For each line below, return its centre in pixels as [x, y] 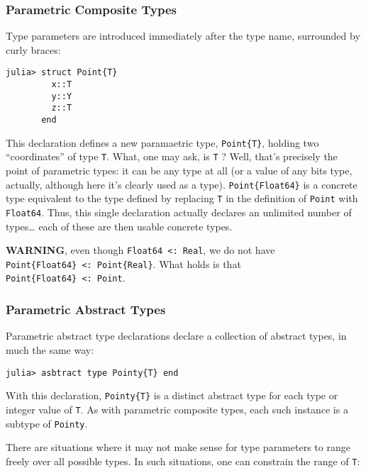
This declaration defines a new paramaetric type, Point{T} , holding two [162, 142]
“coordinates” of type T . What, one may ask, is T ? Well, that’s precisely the [172, 156]
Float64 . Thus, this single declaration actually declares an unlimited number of [179, 212]
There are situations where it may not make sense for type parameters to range [178, 447]
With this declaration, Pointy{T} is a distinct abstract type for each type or [172, 395]
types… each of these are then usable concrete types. [119, 226]
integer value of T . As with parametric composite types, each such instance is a [177, 409]
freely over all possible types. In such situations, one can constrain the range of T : [183, 461]
